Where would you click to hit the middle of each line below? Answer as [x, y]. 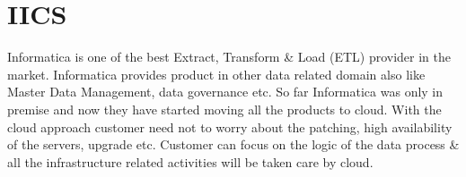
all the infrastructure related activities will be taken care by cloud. [190, 161]
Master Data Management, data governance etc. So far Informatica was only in [225, 92]
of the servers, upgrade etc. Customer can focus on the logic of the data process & [233, 144]
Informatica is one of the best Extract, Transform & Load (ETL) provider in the [229, 57]
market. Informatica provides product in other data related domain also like [216, 74]
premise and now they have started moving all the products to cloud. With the [224, 109]
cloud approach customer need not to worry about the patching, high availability [230, 126]
